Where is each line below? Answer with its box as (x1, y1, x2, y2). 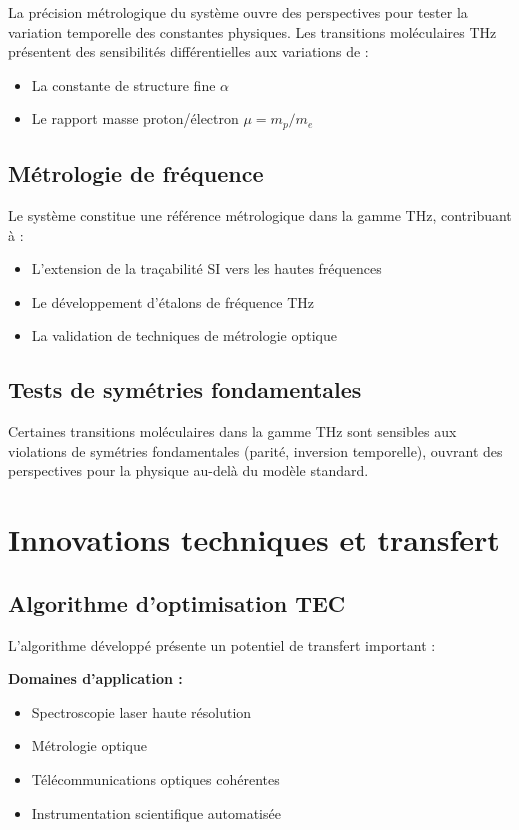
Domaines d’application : (8, 668, 183, 689)
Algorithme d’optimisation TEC (8, 587, 346, 618)
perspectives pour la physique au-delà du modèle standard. (8, 460, 369, 481)
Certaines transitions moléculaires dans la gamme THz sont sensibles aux (8, 421, 457, 442)
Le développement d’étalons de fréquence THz (31, 291, 315, 312)
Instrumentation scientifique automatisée (31, 802, 281, 823)
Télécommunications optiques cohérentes (31, 768, 280, 789)
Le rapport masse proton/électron (31, 108, 239, 129)
